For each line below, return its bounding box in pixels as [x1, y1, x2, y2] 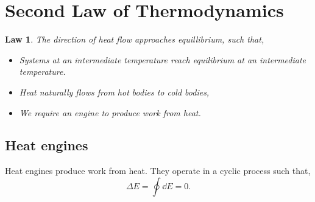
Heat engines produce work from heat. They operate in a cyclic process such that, [5, 164, 311, 177]
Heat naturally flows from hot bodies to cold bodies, [19, 85, 210, 98]
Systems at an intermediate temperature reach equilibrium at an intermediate [19, 53, 306, 66]
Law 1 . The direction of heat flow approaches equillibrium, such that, [5, 33, 264, 46]
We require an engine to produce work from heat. [19, 106, 201, 119]
